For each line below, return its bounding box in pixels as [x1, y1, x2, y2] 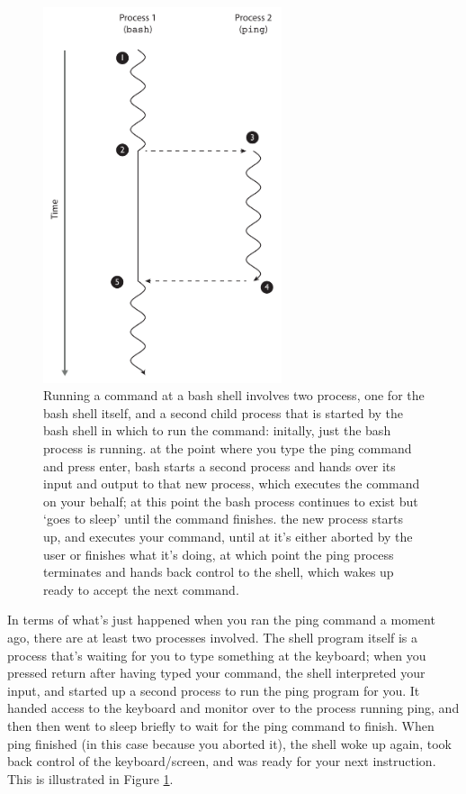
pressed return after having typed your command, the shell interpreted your [7, 663, 426, 682]
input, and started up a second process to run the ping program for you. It [7, 680, 420, 699]
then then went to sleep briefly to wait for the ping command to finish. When [7, 716, 435, 735]
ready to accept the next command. [43, 580, 239, 598]
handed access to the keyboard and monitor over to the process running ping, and [7, 698, 460, 717]
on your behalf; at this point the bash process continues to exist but [43, 491, 418, 510]
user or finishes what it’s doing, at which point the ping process [43, 544, 394, 563]
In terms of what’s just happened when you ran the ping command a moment [7, 610, 435, 629]
